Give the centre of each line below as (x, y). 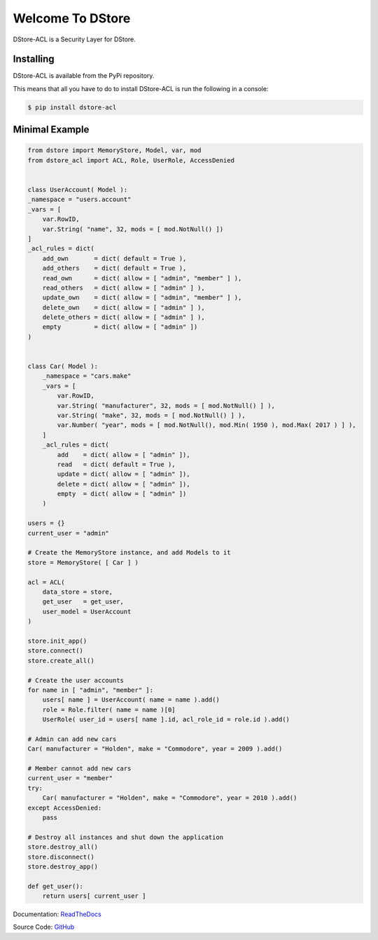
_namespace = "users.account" (79, 199)
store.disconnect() (61, 857)
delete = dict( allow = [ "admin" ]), (124, 484)
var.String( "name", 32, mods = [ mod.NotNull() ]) (133, 229)
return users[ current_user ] (94, 896)
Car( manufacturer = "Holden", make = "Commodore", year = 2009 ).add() (155, 749)
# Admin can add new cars (72, 739)
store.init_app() (57, 641)
